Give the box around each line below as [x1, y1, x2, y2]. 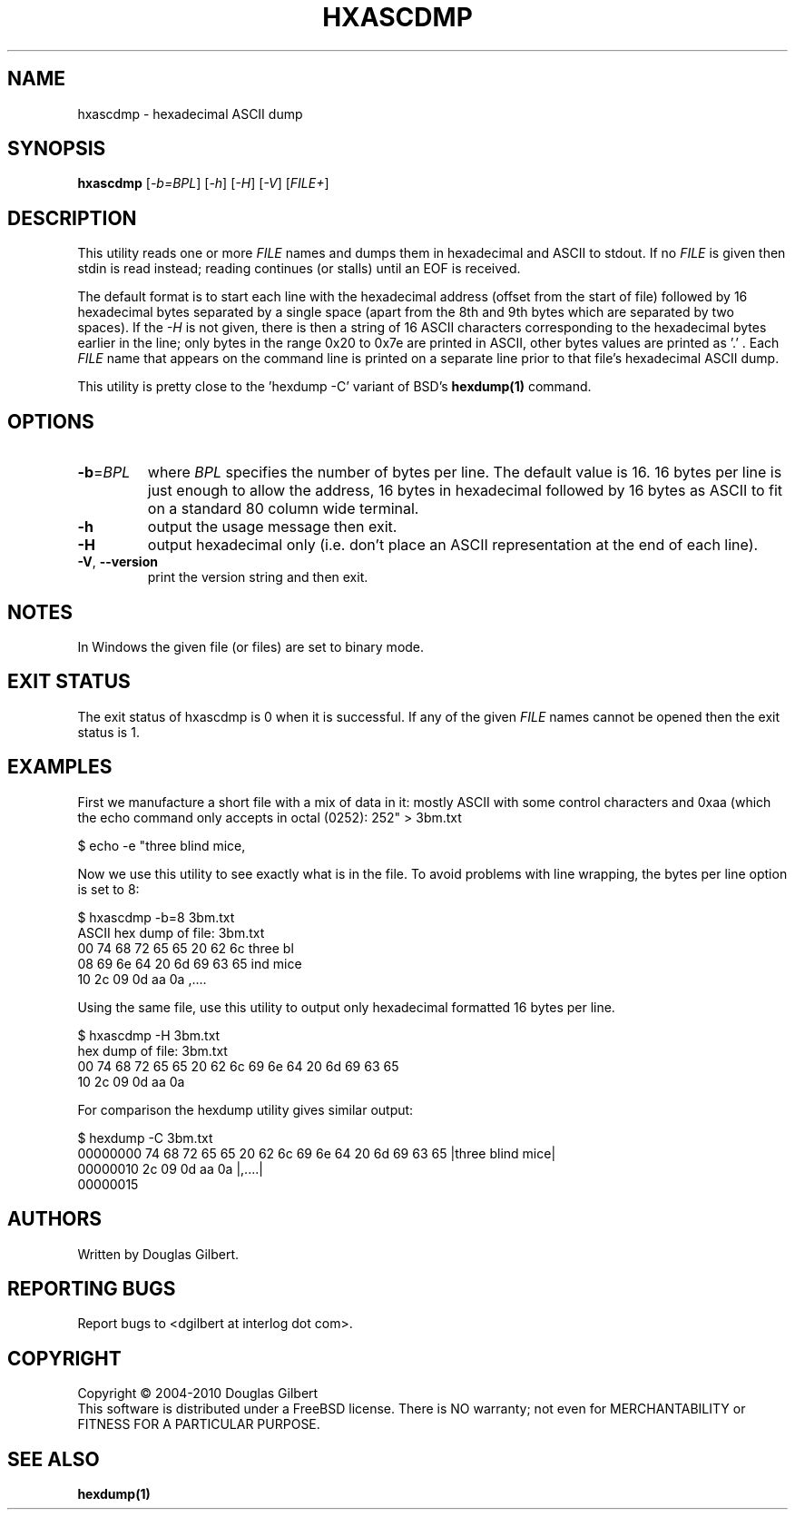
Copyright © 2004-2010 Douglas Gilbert [77, 1385, 319, 1402]
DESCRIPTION [7, 206, 137, 230]
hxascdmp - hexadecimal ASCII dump [77, 105, 303, 122]
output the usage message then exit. [147, 517, 397, 537]
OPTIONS [7, 409, 94, 433]
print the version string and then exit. [147, 569, 368, 586]
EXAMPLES [7, 755, 113, 779]
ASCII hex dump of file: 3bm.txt [77, 924, 265, 941]
